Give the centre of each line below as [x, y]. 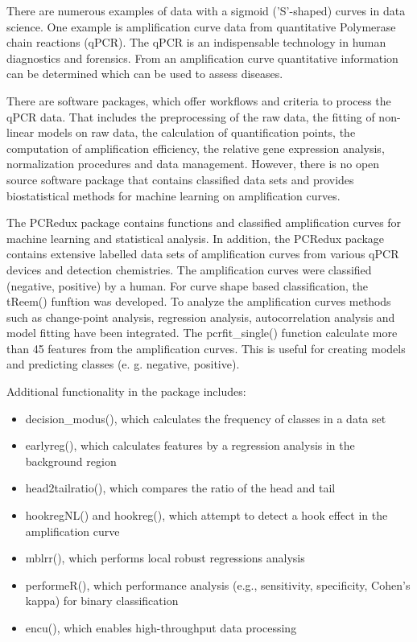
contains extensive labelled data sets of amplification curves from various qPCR [203, 254]
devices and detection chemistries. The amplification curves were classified [189, 269]
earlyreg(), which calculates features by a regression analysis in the [190, 445]
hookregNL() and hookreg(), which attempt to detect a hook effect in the [206, 515]
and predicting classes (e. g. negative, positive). [123, 364]
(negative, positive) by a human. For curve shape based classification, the [188, 285]
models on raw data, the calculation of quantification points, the [196, 132]
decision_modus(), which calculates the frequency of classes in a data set [206, 418]
